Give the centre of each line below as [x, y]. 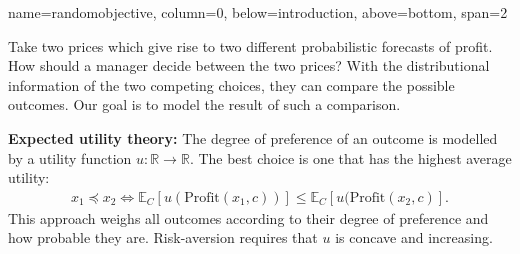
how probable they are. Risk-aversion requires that [163, 237]
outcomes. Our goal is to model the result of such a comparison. [204, 104]
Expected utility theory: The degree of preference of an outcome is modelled [253, 137]
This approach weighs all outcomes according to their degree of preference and [248, 217]
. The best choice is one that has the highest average [350, 157]
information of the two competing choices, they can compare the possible [231, 84]
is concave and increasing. [414, 237]
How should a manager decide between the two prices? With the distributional [249, 65]
